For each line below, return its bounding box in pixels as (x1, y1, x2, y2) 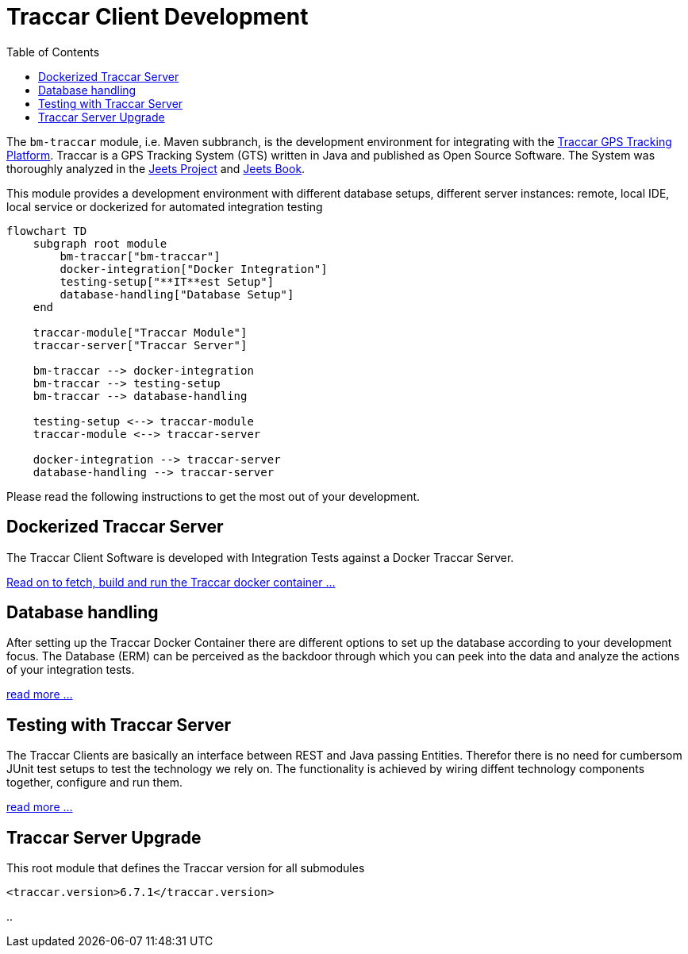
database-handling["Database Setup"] (60, 287, 294, 301)
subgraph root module (33, 237, 167, 250)
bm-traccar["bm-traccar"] (60, 249, 221, 263)
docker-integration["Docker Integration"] (60, 262, 328, 275)
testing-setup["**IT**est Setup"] (60, 275, 275, 288)
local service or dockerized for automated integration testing (6, 199, 323, 213)
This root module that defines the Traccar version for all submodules (6, 861, 365, 875)
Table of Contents (6, 44, 100, 59)
